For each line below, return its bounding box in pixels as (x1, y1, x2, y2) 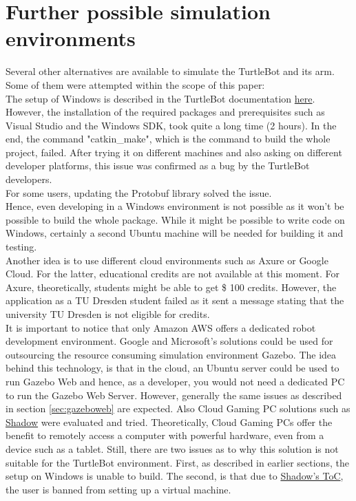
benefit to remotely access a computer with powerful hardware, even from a (6, 428, 324, 443)
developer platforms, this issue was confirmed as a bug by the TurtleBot (6, 158, 310, 173)
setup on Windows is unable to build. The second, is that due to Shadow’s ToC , (6, 469, 344, 483)
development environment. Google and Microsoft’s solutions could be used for (6, 334, 333, 348)
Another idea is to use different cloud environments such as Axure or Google (6, 253, 328, 267)
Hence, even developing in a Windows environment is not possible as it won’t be (6, 199, 344, 213)
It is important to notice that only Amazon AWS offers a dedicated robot (6, 320, 316, 334)
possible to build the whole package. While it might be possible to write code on (6, 212, 345, 226)
